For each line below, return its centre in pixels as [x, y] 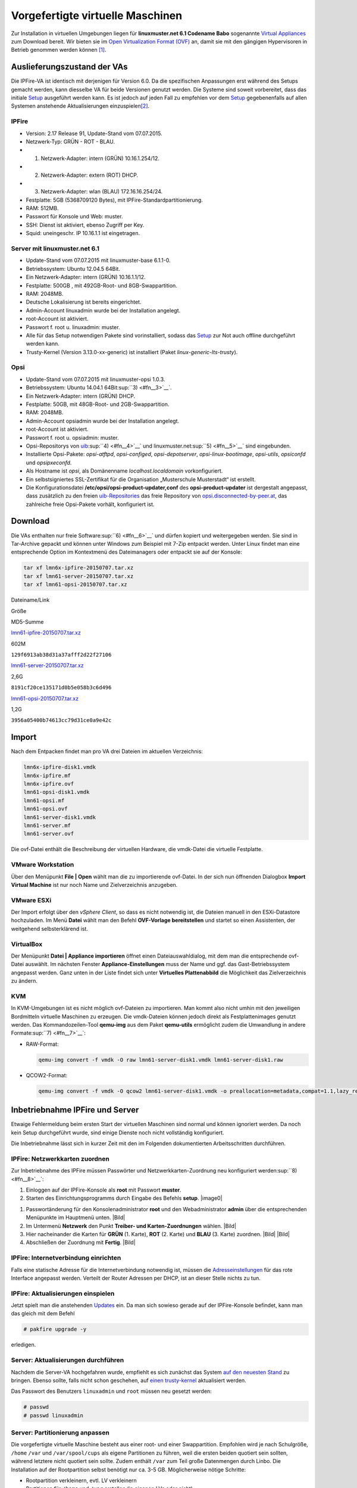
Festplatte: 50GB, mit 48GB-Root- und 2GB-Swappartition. [98, 404]
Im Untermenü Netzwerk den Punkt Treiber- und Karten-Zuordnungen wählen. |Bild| [131, 1226]
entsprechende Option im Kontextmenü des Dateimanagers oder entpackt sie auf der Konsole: [126, 552]
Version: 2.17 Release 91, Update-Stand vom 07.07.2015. [94, 133]
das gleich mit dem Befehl [43, 1314]
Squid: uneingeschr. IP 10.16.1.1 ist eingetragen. [83, 233]
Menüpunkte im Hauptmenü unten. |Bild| [76, 1218]
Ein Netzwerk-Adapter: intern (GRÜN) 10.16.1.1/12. [86, 277]
